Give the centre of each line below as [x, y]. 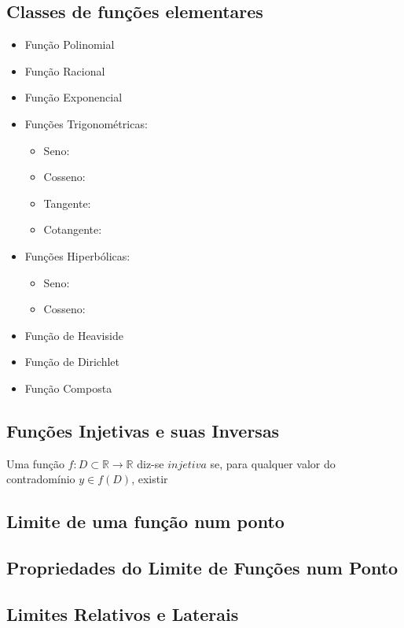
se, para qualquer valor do [273, 463]
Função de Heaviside [74, 335]
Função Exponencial [73, 97]
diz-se [151, 463]
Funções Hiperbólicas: [77, 255]
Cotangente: [73, 229]
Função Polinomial [70, 44]
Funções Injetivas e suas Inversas [143, 430]
